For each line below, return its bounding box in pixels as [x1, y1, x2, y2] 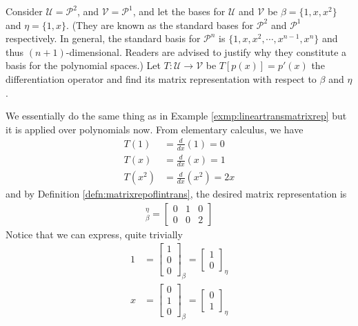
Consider [6, 4, 43, 18]
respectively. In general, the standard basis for [6, 31, 201, 46]
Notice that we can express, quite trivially [6, 227, 183, 241]
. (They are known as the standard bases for [66, 17, 254, 32]
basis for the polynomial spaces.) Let [6, 58, 161, 73]
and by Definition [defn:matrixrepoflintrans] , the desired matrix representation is [6, 186, 347, 201]
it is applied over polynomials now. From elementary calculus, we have [6, 122, 304, 136]
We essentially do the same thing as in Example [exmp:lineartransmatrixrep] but [6, 108, 347, 123]
